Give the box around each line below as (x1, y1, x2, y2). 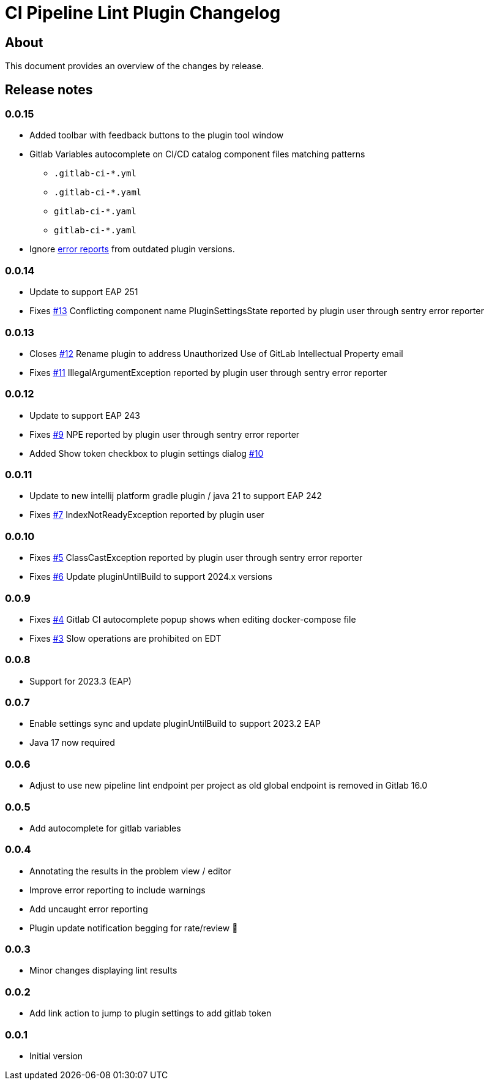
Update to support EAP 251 (29, 287, 138, 298)
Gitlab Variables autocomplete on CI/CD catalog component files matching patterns (29, 149, 365, 160)
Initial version (29, 1050, 83, 1061)
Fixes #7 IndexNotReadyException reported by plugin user (29, 509, 264, 520)
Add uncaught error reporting (29, 903, 148, 914)
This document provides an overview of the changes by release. (5, 61, 264, 72)
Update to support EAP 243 (29, 410, 140, 421)
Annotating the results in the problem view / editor (29, 865, 231, 876)
